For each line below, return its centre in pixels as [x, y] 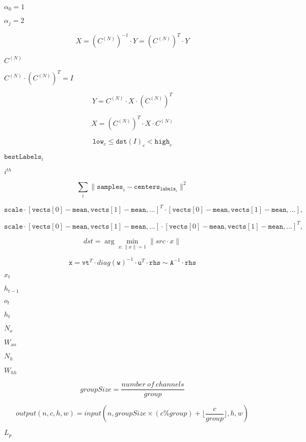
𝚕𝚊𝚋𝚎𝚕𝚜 [168, 189]
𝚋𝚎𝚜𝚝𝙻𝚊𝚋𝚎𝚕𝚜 [23, 157]
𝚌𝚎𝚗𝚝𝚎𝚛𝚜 [147, 187]
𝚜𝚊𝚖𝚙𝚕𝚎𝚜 [110, 187]
